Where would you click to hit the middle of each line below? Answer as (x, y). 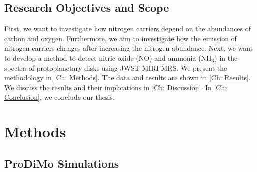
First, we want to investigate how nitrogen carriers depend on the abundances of (128, 28)
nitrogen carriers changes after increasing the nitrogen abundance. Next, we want (129, 48)
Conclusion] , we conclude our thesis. (59, 97)
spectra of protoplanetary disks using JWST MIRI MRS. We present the (116, 67)
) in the (226, 57)
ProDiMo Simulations (62, 163)
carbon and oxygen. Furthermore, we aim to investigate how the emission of (120, 38)
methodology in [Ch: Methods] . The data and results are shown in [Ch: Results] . (127, 77)
